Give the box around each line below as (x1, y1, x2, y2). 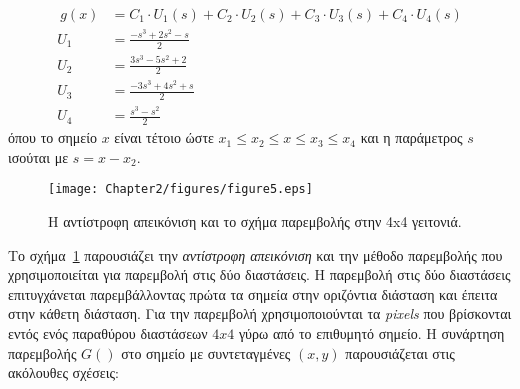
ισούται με (8, 146, 69, 167)
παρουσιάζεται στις (345, 342, 455, 363)
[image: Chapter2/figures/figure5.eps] (48, 182, 313, 197)
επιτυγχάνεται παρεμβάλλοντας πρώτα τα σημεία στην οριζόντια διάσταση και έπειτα (8, 283, 498, 304)
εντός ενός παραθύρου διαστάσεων (8, 322, 208, 343)
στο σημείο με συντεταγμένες (121, 342, 291, 363)
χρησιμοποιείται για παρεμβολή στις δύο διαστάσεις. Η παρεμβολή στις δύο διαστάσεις (8, 264, 511, 285)
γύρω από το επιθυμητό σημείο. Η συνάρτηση (238, 322, 505, 343)
